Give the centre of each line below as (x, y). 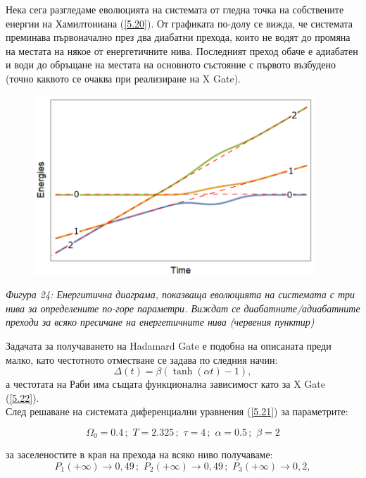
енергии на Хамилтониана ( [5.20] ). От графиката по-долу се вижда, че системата (179, 23)
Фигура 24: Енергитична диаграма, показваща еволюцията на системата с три (181, 294)
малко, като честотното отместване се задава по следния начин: (142, 359)
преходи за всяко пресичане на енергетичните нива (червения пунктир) (160, 322)
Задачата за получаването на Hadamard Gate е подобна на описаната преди (169, 345)
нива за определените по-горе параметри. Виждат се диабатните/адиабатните (183, 308)
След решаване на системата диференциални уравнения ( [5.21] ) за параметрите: (177, 411)
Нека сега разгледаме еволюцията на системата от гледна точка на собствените (175, 9)
